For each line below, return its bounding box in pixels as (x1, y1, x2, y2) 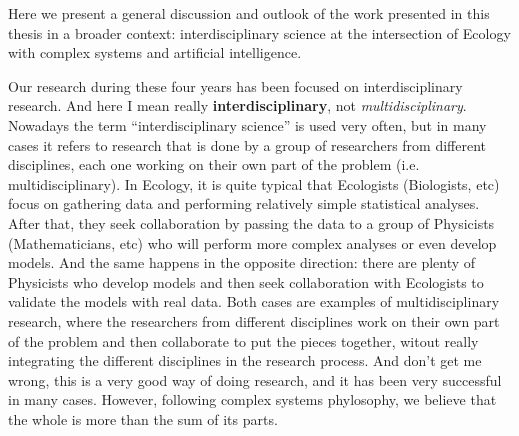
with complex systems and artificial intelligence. (8, 42, 302, 63)
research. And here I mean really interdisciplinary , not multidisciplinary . (8, 95, 467, 116)
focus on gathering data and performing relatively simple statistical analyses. (8, 193, 480, 214)
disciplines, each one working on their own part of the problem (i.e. (8, 154, 420, 175)
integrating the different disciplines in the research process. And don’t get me (8, 350, 482, 371)
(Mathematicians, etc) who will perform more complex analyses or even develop (8, 232, 497, 253)
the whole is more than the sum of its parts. (8, 408, 278, 429)
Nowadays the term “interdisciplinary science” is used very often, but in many (8, 114, 487, 135)
